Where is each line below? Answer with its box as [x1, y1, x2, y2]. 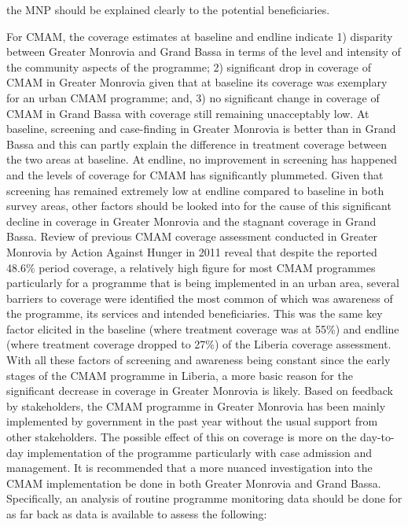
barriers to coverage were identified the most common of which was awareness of [6, 289, 393, 306]
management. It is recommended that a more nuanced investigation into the [6, 459, 373, 476]
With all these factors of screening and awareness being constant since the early [6, 352, 391, 368]
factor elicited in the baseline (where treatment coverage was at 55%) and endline [6, 320, 399, 337]
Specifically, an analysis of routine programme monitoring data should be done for [6, 490, 402, 507]
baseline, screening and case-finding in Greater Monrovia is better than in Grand [6, 120, 396, 137]
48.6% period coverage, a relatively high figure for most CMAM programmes [6, 259, 376, 275]
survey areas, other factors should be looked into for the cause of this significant [6, 197, 391, 214]
